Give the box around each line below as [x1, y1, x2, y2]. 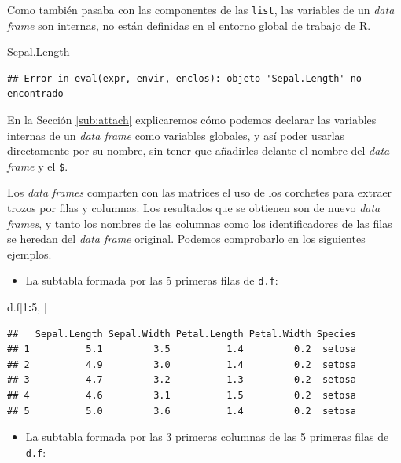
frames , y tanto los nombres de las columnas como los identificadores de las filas [7, 215, 392, 231]
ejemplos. [7, 245, 52, 262]
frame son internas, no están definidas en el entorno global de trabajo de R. [7, 17, 371, 33]
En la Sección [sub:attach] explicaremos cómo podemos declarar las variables [7, 112, 377, 128]
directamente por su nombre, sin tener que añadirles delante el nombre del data [7, 142, 390, 159]
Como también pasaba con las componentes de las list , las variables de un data [7, 2, 395, 17]
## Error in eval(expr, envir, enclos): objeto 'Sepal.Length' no [7, 72, 362, 84]
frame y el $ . [7, 157, 68, 174]
